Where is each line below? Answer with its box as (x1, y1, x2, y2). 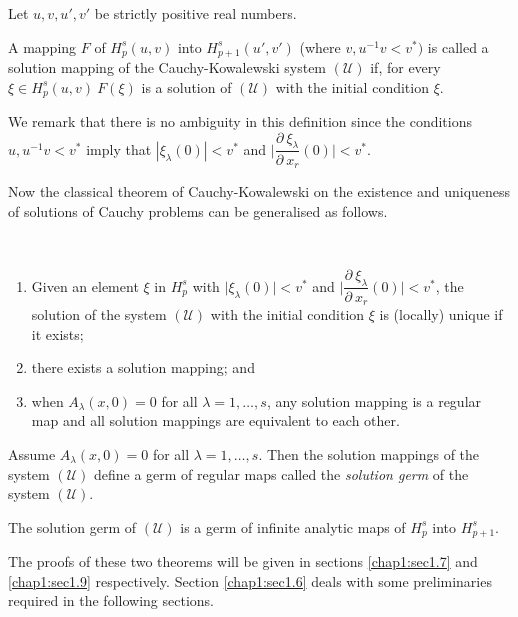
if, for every (370, 57, 441, 78)
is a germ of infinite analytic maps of (180, 516, 406, 537)
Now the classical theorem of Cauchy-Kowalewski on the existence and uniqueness (8, 180, 511, 201)
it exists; (31, 323, 84, 344)
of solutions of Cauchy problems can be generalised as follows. (8, 200, 388, 221)
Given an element (31, 275, 139, 296)
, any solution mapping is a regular (266, 390, 482, 411)
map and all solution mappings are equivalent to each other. (31, 410, 400, 431)
